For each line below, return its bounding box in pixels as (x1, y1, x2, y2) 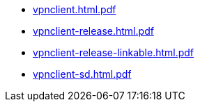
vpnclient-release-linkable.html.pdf (33, 47, 194, 58)
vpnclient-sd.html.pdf (33, 68, 132, 80)
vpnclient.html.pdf (33, 3, 116, 15)
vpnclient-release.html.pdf (33, 25, 154, 37)
